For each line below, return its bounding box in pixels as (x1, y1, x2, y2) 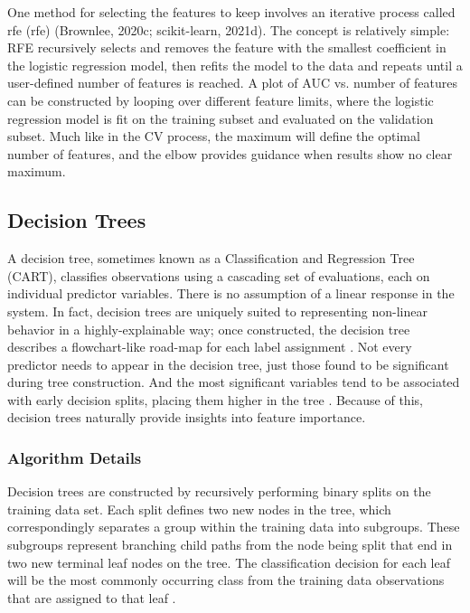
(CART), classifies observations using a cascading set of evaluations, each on (7, 266, 430, 285)
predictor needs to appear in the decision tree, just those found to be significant (7, 354, 449, 373)
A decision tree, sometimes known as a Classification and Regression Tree (7, 249, 415, 268)
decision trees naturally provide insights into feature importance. (7, 408, 366, 427)
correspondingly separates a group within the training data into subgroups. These (7, 517, 460, 536)
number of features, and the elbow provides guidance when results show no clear (7, 144, 453, 163)
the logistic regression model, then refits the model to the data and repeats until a (7, 55, 463, 74)
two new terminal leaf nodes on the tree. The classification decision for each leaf (7, 552, 450, 571)
